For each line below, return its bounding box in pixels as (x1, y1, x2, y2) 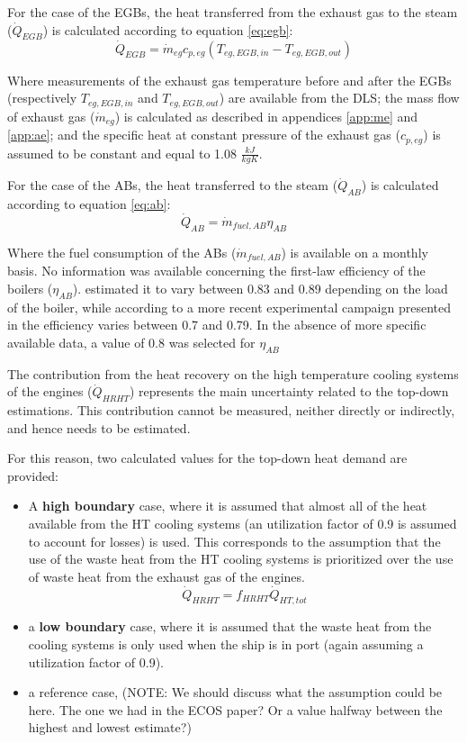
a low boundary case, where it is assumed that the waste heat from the (28, 617, 432, 636)
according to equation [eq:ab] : (7, 195, 171, 213)
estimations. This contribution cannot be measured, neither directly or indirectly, (7, 401, 455, 420)
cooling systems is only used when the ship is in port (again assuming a (28, 634, 424, 653)
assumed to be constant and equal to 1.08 (7, 143, 237, 162)
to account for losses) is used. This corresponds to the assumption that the (28, 531, 441, 550)
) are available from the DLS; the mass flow (219, 88, 460, 107)
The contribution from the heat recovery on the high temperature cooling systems (7, 364, 459, 383)
